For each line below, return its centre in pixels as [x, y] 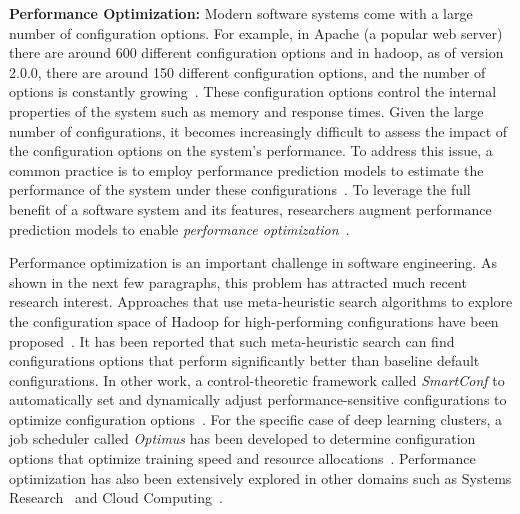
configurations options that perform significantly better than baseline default [244, 360]
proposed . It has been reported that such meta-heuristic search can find [232, 340]
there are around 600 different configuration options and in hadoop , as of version [256, 52]
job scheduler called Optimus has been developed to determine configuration [242, 438]
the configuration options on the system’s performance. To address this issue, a [251, 150]
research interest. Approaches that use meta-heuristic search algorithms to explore [261, 301]
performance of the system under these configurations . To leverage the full [240, 189]
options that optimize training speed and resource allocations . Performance [242, 458]
